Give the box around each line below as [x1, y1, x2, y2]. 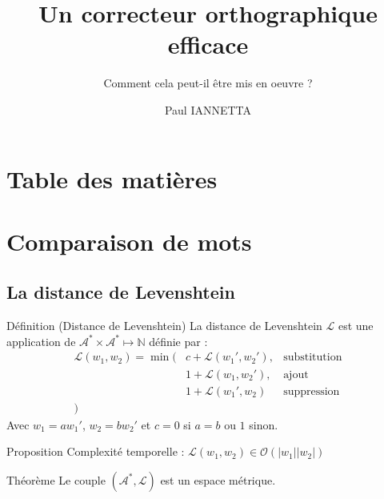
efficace [167, 28, 249, 61]
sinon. [249, 416, 278, 433]
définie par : [149, 332, 208, 349]
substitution [283, 352, 342, 364]
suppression [283, 385, 340, 397]
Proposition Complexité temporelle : [6, 443, 185, 460]
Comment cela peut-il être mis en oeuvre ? [103, 74, 313, 91]
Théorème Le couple [6, 471, 106, 488]
